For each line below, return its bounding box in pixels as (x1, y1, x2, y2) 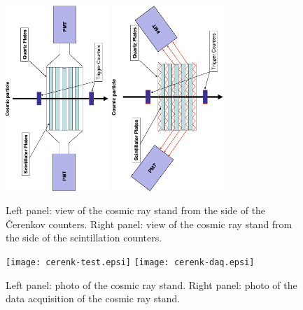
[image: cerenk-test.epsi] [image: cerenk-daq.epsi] (6, 257, 255, 267)
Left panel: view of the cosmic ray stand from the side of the (6, 203, 266, 218)
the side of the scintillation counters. (6, 230, 162, 245)
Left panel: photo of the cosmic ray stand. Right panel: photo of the (6, 277, 297, 292)
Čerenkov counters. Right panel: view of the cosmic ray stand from (6, 216, 293, 231)
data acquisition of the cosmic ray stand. (6, 291, 181, 306)
